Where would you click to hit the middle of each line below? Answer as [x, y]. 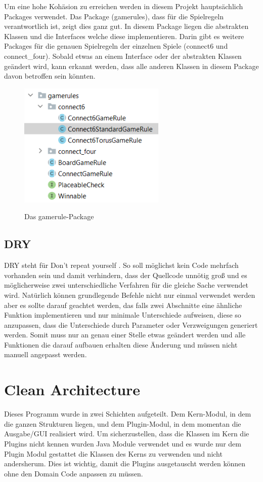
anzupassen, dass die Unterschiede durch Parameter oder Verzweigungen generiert [131, 324]
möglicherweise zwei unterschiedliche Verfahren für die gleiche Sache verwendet [126, 285]
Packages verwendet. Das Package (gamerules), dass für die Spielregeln [114, 16]
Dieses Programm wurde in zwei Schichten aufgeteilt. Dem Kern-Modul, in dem [128, 414]
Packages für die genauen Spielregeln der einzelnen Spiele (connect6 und [116, 46]
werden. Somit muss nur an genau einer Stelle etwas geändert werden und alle [125, 335]
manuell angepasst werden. [46, 354]
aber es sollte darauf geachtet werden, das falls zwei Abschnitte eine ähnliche [123, 305]
